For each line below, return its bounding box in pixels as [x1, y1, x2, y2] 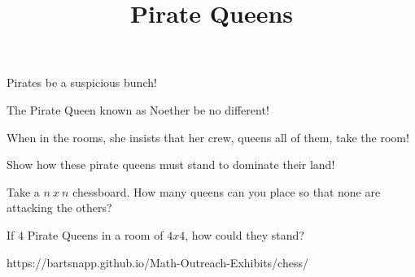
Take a [7, 183, 40, 200]
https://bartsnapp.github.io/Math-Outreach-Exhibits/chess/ [7, 253, 308, 271]
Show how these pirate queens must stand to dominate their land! [7, 156, 335, 173]
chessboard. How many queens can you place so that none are [72, 183, 381, 200]
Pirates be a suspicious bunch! [7, 74, 157, 91]
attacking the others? [7, 199, 112, 216]
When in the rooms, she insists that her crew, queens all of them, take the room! [7, 128, 409, 145]
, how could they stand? [185, 226, 304, 243]
